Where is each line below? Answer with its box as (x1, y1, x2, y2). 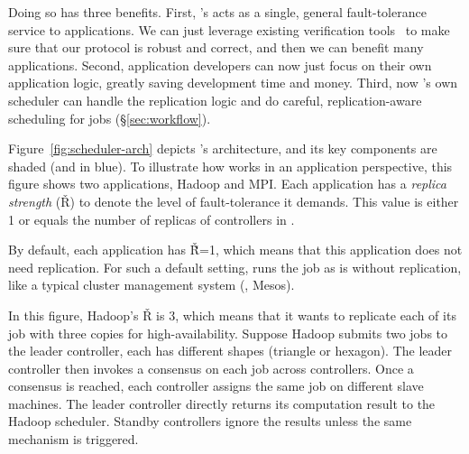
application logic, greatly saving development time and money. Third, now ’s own (8, 73, 458, 92)
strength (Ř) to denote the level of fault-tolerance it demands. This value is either (8, 191, 459, 210)
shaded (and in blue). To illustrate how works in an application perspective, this (8, 156, 453, 175)
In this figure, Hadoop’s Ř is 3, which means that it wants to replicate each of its (8, 305, 456, 324)
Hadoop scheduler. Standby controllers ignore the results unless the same (8, 412, 412, 431)
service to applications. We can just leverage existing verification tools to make (8, 20, 450, 39)
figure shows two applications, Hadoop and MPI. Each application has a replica (8, 174, 446, 193)
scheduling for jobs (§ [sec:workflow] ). (8, 108, 211, 127)
